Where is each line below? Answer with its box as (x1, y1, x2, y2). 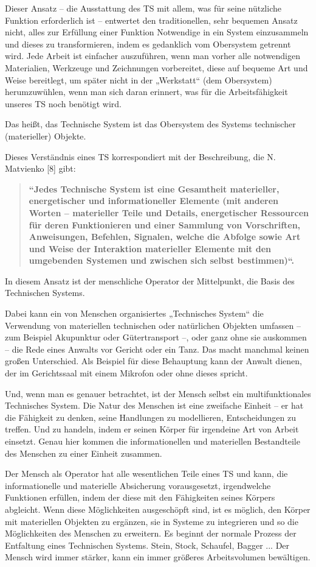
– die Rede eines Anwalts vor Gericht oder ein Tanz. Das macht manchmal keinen (5, 342, 309, 355)
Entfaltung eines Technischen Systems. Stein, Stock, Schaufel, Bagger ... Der (5, 538, 290, 551)
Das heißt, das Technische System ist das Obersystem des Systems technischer (5, 118, 296, 130)
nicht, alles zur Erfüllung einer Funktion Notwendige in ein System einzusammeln (5, 26, 309, 38)
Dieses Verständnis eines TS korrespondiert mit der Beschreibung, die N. (5, 150, 276, 163)
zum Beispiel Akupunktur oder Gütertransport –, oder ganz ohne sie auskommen (5, 331, 307, 343)
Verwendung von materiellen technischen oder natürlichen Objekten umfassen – (5, 319, 301, 331)
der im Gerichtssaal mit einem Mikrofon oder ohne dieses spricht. (5, 367, 248, 379)
